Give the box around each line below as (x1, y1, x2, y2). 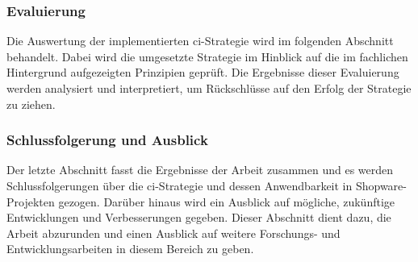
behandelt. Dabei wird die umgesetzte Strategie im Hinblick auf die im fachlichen (6, 48, 408, 64)
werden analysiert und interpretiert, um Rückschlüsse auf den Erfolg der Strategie (6, 80, 412, 96)
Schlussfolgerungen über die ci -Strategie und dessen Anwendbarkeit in (6, 177, 353, 193)
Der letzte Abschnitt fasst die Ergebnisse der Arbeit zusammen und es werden (6, 161, 394, 178)
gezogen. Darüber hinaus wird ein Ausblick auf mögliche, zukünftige (58, 193, 395, 210)
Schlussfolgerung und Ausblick (6, 130, 208, 150)
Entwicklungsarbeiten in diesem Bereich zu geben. (6, 240, 254, 257)
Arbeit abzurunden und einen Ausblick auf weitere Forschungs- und (6, 224, 341, 241)
